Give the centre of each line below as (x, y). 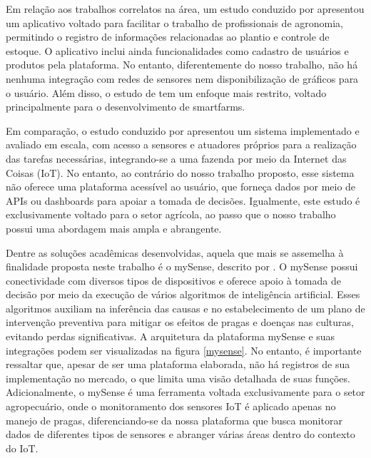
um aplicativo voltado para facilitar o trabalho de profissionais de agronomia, (174, 22)
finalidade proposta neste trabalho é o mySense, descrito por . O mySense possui (182, 266)
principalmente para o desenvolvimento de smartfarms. (126, 107)
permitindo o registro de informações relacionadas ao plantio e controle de (168, 37)
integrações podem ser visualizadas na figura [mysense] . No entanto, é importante (184, 350)
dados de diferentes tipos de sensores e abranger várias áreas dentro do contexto (181, 434)
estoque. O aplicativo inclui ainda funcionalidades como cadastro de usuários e (177, 50)
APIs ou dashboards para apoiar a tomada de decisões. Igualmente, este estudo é (183, 200)
